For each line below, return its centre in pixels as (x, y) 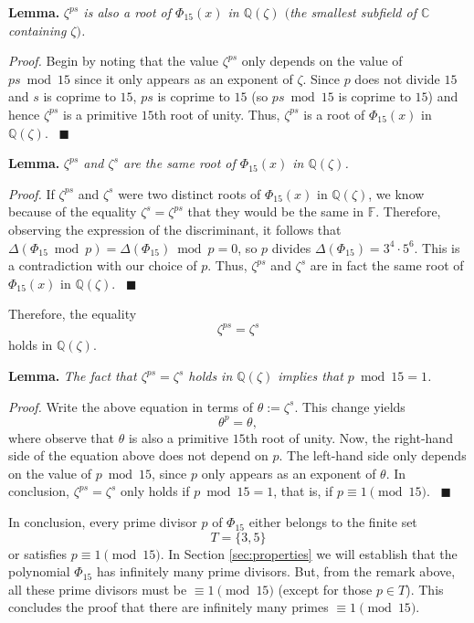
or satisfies (38, 553)
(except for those (325, 589)
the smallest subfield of (353, 12)
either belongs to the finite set (333, 522)
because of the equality (73, 211)
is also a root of (127, 12)
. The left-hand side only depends (373, 455)
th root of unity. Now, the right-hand (349, 437)
